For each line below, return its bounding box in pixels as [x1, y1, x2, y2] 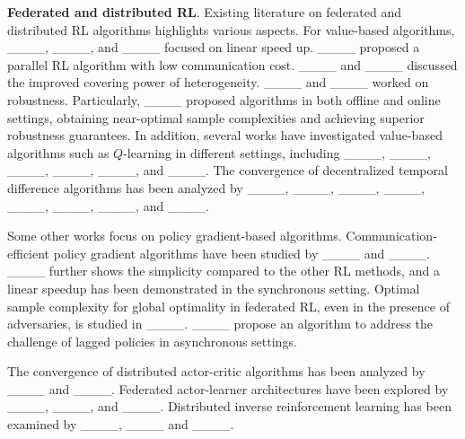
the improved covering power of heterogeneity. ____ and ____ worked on [7, 73, 429, 92]
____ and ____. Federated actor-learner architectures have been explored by [7, 379, 449, 398]
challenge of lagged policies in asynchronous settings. [7, 331, 297, 350]
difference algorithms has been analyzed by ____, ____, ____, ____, [7, 178, 425, 197]
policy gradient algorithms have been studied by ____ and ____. [53, 243, 430, 262]
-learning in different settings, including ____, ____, [123, 143, 431, 162]
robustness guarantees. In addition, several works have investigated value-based [7, 126, 443, 145]
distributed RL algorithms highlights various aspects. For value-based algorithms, [7, 20, 455, 39]
